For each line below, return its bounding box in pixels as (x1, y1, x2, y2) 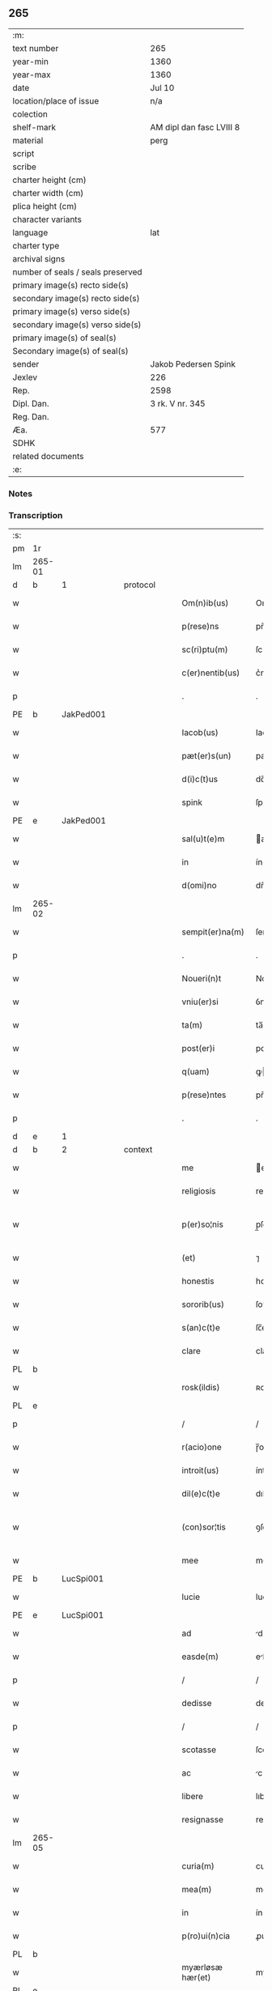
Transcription (8, 509, 63, 521)
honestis (181, 1275, 215, 1287)
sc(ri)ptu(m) (181, 644, 228, 655)
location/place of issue (12, 95, 100, 106)
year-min (12, 56, 49, 67)
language (12, 227, 49, 238)
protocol (123, 579, 156, 590)
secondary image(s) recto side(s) (12, 292, 140, 304)
